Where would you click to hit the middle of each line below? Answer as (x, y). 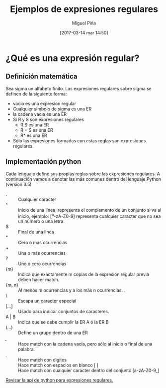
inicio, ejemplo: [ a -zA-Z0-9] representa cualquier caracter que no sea (89, 216)
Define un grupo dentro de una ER (53, 333)
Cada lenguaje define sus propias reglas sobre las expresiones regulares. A (83, 174)
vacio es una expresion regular (44, 103)
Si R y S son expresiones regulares (48, 119)
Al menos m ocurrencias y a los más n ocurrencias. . (72, 290)
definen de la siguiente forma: (36, 94)
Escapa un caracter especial (47, 301)
